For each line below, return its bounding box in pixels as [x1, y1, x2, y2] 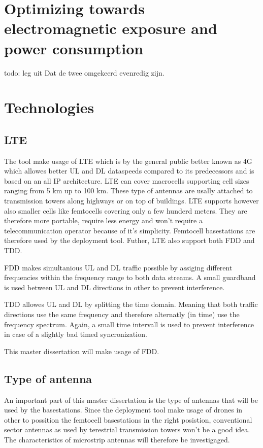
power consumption [4, 38, 144, 58]
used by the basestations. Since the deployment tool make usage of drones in [4, 404, 243, 415]
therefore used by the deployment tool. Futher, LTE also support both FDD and [4, 235, 255, 246]
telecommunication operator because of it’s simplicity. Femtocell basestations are [4, 225, 255, 235]
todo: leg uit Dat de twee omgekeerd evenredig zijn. [4, 67, 165, 78]
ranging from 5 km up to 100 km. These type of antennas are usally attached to [4, 185, 253, 196]
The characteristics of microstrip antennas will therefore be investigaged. [4, 434, 230, 444]
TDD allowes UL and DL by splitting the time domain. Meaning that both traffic [4, 299, 258, 309]
